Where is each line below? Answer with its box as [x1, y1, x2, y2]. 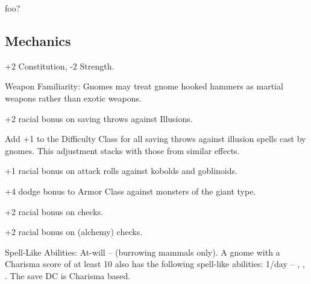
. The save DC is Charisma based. [5, 269, 131, 282]
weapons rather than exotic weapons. [5, 91, 142, 104]
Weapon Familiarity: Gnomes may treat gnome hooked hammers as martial [5, 80, 283, 92]
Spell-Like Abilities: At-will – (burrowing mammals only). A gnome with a [5, 245, 280, 258]
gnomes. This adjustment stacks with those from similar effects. [5, 144, 240, 157]
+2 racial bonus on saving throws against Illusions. [5, 112, 193, 124]
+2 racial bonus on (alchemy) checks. [5, 225, 143, 238]
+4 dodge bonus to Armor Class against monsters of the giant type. [5, 184, 256, 197]
